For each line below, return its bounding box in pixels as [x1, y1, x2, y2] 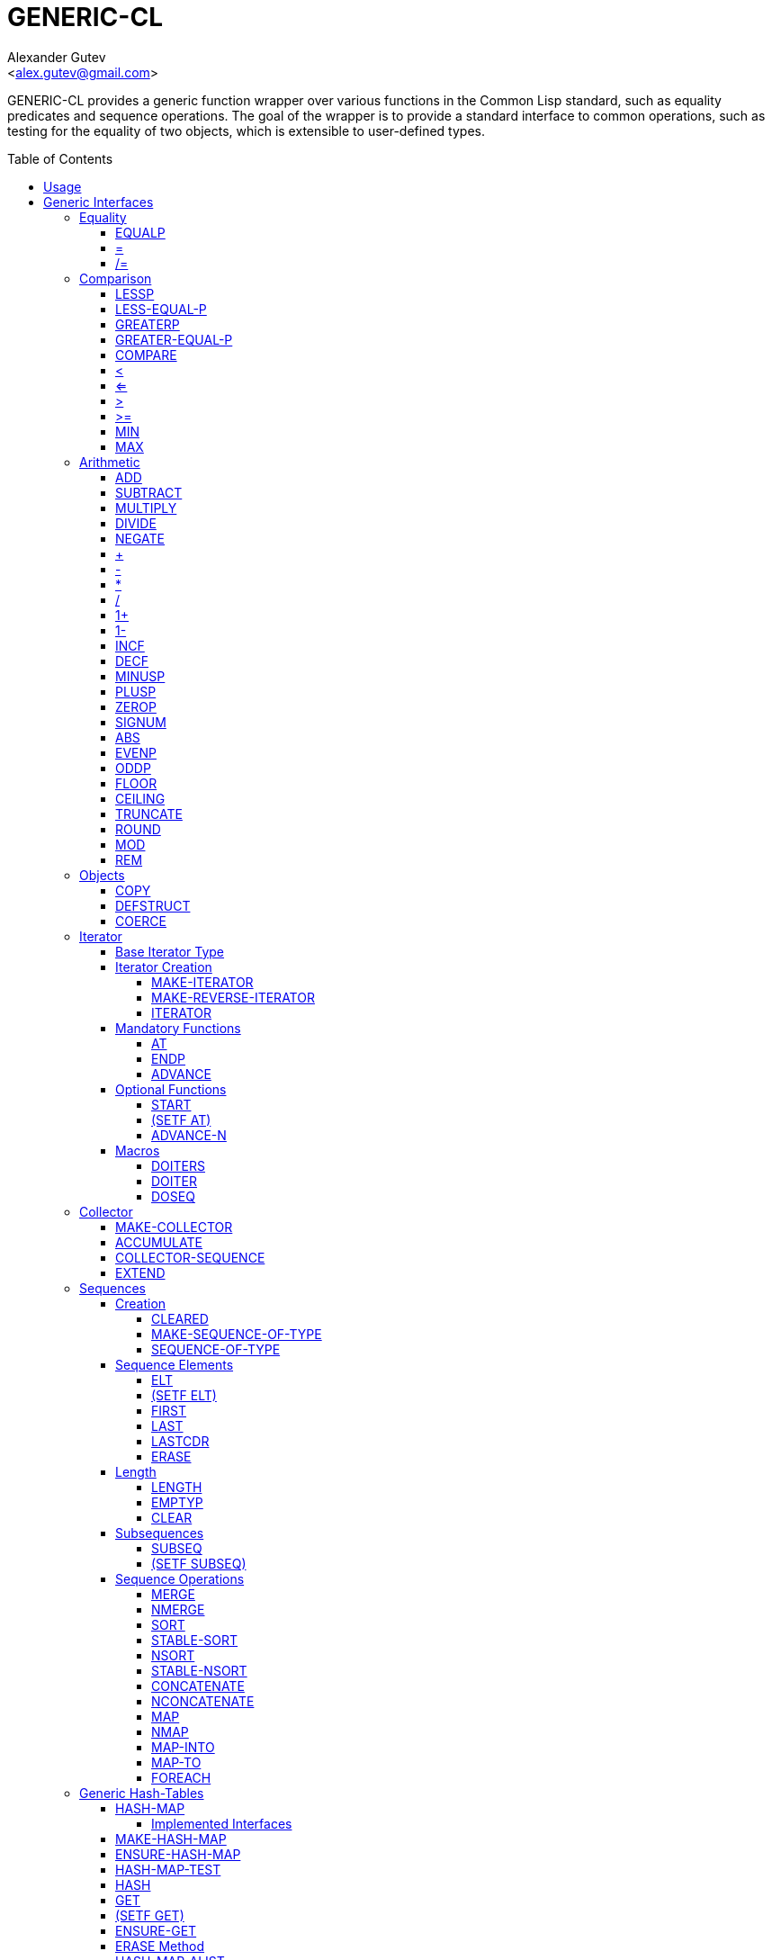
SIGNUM [115, 714, 166, 730]
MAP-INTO [151, 1739, 215, 1755]
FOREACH [151, 1769, 211, 1785]
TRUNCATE [115, 805, 183, 822]
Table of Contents [7, 150, 113, 166]
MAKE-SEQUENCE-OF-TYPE [151, 1326, 322, 1342]
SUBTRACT [115, 484, 183, 500]
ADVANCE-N [151, 1127, 227, 1143]
